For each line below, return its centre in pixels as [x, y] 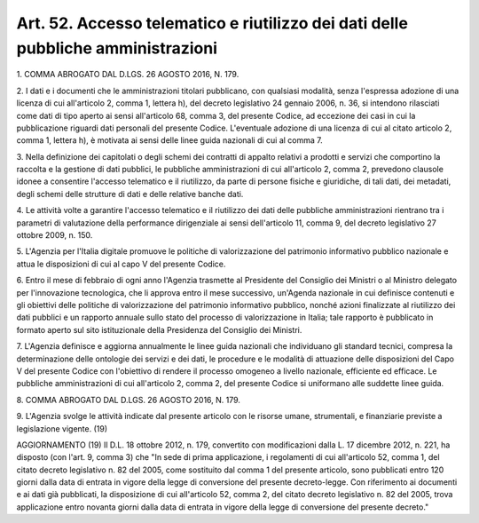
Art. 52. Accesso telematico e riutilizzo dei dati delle [212, 23]
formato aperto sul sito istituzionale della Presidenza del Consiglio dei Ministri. [159, 329]
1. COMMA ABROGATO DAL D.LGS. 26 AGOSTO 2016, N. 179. [128, 75]
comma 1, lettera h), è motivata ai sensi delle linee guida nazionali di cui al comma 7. [169, 140]
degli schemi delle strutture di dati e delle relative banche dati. [130, 194]
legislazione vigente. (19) [62, 428]
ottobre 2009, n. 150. [55, 235]
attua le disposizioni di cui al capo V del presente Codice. [121, 264]
